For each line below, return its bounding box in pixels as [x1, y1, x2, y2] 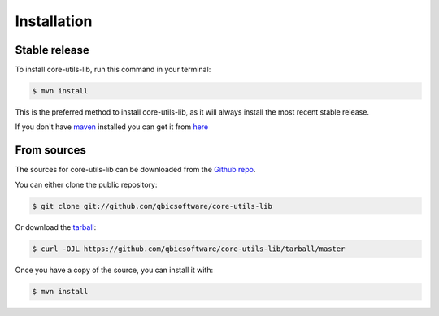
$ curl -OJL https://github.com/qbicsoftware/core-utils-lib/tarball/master [32, 244, 346, 253]
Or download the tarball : [15, 222, 97, 232]
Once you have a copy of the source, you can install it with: [15, 265, 214, 275]
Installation [15, 12, 93, 30]
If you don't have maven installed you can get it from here [15, 122, 209, 132]
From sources [15, 143, 87, 158]
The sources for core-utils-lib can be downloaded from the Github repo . [15, 165, 256, 175]
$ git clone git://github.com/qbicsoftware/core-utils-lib [32, 201, 272, 210]
